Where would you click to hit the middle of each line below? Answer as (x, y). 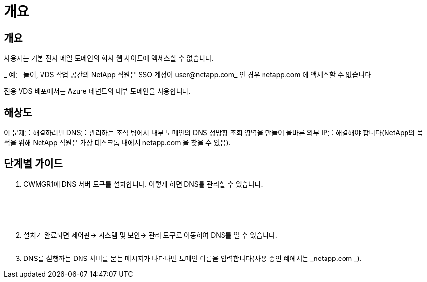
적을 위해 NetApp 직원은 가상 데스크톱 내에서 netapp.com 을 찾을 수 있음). (117, 143)
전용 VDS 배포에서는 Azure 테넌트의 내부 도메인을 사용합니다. (97, 91)
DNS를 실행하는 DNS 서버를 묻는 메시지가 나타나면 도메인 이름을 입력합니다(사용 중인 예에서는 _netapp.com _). (193, 258)
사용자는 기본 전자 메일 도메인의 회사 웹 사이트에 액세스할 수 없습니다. (109, 58)
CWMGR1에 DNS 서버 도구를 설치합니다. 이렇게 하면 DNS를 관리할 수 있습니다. (143, 184)
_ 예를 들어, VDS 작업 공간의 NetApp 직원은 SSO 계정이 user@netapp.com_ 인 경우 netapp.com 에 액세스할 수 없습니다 (188, 75)
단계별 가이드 (33, 164)
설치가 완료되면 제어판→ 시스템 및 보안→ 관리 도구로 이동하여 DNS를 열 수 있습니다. (150, 235)
